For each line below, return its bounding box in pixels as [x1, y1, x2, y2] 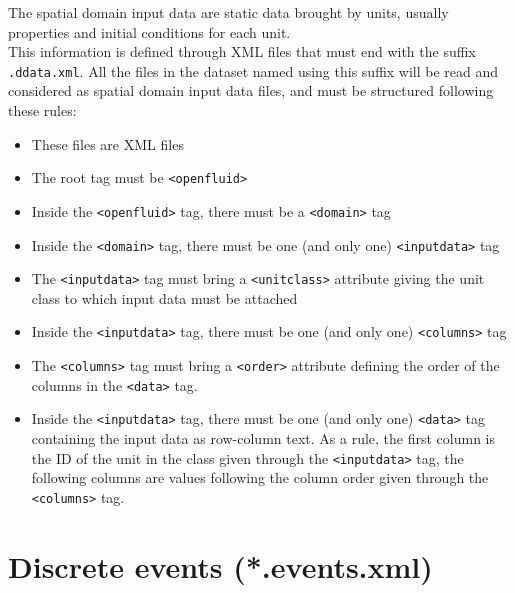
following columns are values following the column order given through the [31, 467, 489, 488]
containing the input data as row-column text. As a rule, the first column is [31, 428, 495, 449]
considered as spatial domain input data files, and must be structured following [8, 80, 494, 101]
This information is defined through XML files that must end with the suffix [8, 41, 476, 62]
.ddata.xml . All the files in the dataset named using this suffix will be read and [8, 60, 499, 81]
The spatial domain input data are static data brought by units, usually [8, 2, 449, 22]
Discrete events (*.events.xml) [8, 545, 433, 586]
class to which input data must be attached [31, 287, 298, 308]
